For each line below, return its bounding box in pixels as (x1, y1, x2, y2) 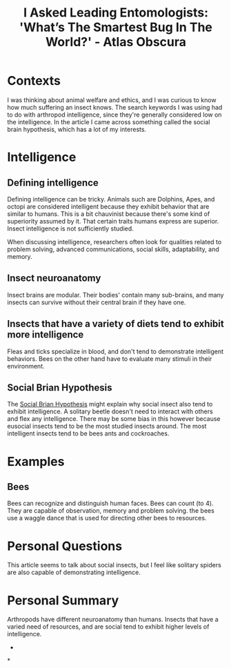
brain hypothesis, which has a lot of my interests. (7, 125, 147, 133)
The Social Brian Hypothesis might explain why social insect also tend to (7, 400, 213, 409)
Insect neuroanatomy (7, 273, 101, 284)
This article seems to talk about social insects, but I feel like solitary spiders (7, 561, 222, 569)
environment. (7, 362, 45, 370)
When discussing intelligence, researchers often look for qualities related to (7, 237, 222, 246)
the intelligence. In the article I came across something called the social (7, 117, 210, 126)
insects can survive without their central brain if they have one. (7, 298, 186, 306)
